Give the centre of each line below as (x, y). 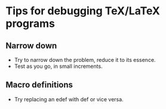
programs (30, 24)
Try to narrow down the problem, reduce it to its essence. (85, 60)
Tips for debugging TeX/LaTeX (83, 11)
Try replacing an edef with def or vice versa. (69, 99)
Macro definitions (39, 85)
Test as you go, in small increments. (58, 66)
